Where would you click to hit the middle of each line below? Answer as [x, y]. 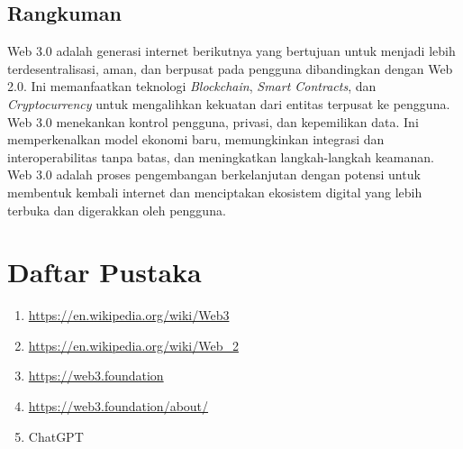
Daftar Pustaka [104, 272]
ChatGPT [56, 436]
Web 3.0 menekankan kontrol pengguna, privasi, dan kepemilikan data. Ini [213, 121]
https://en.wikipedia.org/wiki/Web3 [129, 315]
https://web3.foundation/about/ [118, 406]
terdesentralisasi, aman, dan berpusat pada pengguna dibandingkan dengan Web [230, 68]
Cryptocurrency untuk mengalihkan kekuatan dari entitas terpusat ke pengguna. [229, 103]
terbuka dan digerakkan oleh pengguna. [117, 210]
